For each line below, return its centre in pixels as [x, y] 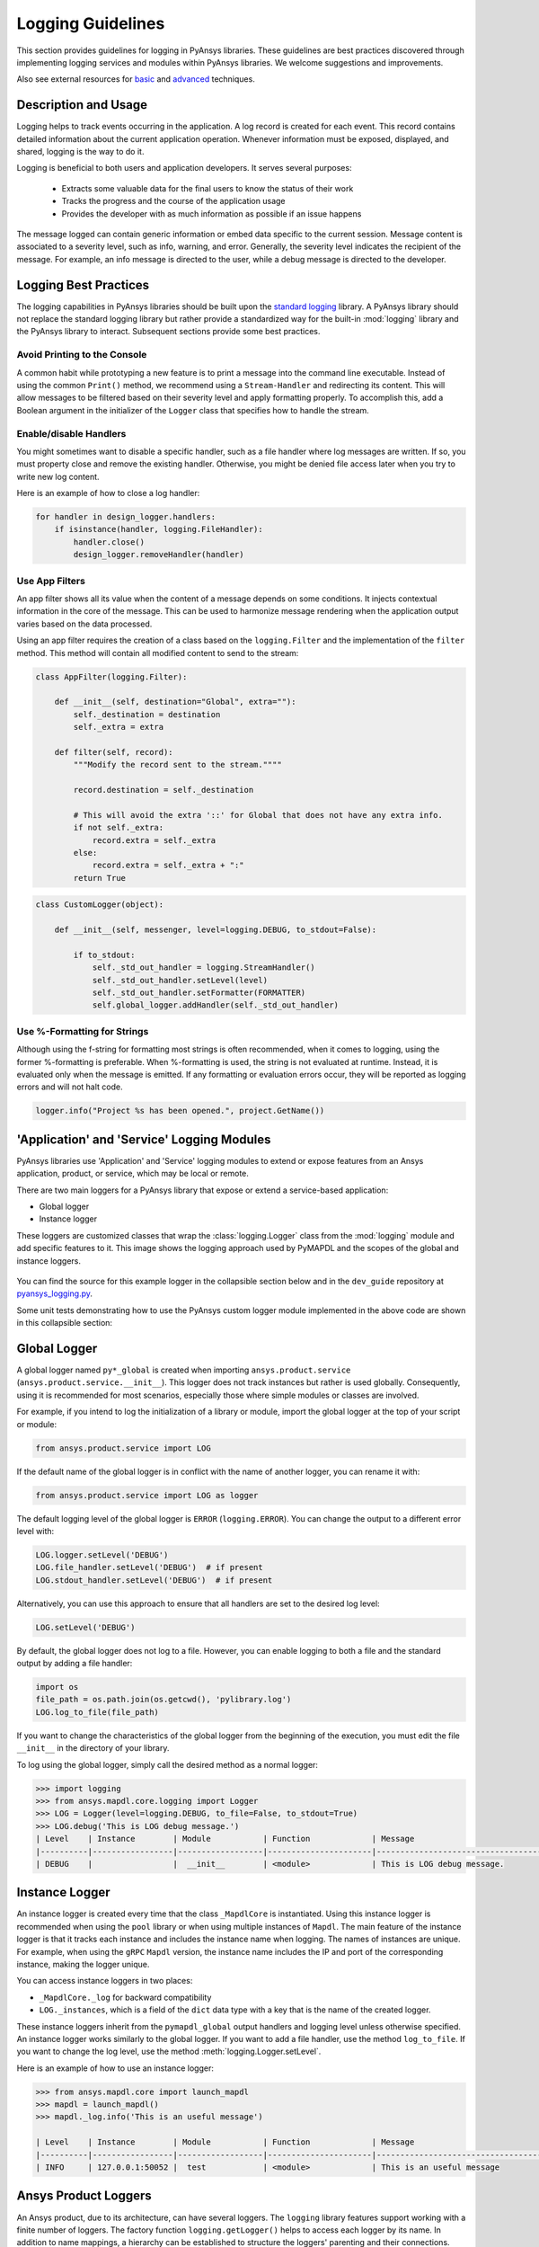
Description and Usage [82, 105]
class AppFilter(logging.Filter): [111, 677]
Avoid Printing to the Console [82, 355]
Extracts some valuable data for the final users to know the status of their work [208, 188]
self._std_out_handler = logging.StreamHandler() [203, 968]
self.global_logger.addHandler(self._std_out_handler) [216, 1005]
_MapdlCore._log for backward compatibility [125, 1997]
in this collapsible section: [64, 1323]
